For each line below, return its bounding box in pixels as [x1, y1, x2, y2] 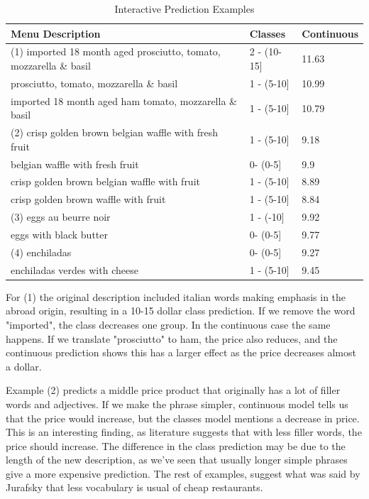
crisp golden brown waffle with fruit [11, 192, 166, 207]
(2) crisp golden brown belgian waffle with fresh [11, 125, 218, 140]
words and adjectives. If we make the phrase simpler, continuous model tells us [6, 396, 348, 411]
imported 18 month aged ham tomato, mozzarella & [11, 93, 237, 108]
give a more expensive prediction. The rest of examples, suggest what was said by [6, 466, 360, 481]
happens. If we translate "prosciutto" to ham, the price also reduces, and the [6, 331, 338, 346]
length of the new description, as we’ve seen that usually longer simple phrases [6, 452, 348, 467]
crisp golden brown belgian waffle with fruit [11, 174, 200, 189]
